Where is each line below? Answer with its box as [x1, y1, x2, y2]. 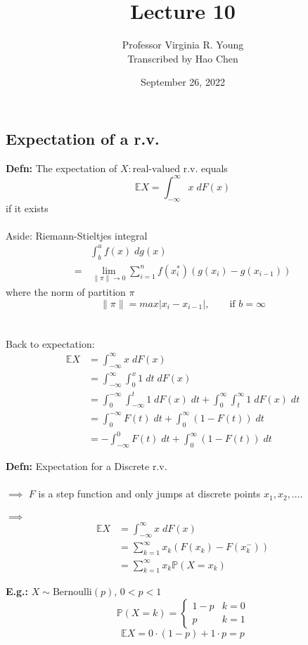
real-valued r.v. [132, 164, 198, 174]
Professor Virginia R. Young [122, 37, 244, 52]
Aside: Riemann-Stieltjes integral [6, 228, 148, 242]
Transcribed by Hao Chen [127, 51, 238, 65]
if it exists [6, 200, 49, 215]
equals [201, 160, 228, 175]
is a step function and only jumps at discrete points [38, 486, 261, 501]
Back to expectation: [6, 336, 95, 351]
